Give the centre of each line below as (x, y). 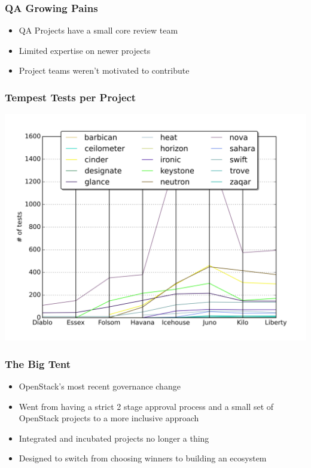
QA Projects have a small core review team (98, 30)
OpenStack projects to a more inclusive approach (109, 418)
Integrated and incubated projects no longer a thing (114, 438)
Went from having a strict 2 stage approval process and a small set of (146, 406)
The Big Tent (38, 363)
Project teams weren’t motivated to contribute (104, 70)
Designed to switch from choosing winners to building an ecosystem (143, 458)
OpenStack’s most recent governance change (100, 386)
